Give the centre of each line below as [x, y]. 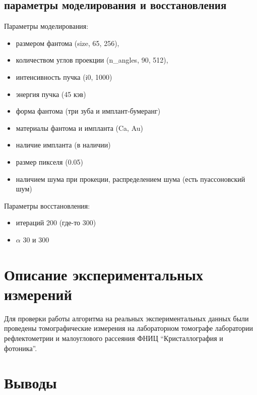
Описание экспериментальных [104, 274]
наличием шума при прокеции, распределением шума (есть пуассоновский [131, 179]
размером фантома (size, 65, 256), [68, 43]
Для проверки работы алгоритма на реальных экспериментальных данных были [126, 318]
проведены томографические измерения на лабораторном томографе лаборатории [128, 328]
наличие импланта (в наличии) [63, 145]
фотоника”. [21, 348]
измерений [38, 294]
